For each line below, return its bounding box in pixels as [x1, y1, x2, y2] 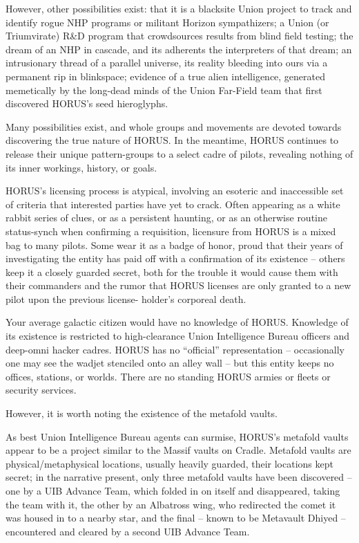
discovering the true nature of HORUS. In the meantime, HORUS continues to [6, 133, 339, 147]
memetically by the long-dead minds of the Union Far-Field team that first [6, 82, 322, 97]
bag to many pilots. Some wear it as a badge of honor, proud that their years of [6, 237, 343, 252]
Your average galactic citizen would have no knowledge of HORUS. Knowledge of [6, 315, 349, 329]
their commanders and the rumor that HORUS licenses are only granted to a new [6, 278, 351, 293]
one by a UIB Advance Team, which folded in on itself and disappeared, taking [6, 484, 340, 497]
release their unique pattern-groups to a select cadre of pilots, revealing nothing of [6, 146, 353, 160]
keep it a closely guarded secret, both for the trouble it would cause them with [6, 264, 338, 279]
